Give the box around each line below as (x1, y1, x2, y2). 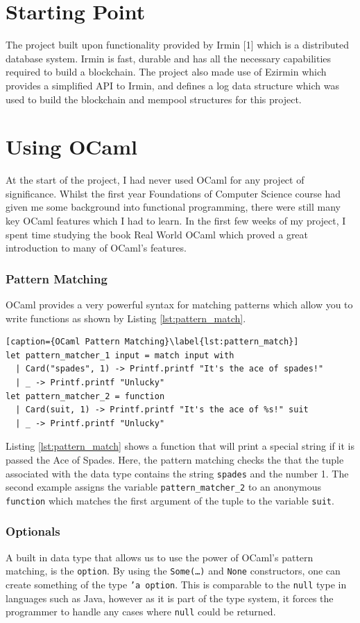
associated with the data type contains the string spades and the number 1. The (6, 466, 349, 480)
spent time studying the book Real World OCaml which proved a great (6, 227, 309, 241)
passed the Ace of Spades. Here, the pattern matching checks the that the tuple (6, 452, 344, 466)
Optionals (6, 523, 60, 540)
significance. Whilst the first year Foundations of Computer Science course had (6, 186, 341, 200)
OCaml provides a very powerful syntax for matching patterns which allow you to (6, 297, 353, 311)
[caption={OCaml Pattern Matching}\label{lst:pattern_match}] (6, 337, 299, 347)
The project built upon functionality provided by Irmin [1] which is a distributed (6, 37, 350, 52)
